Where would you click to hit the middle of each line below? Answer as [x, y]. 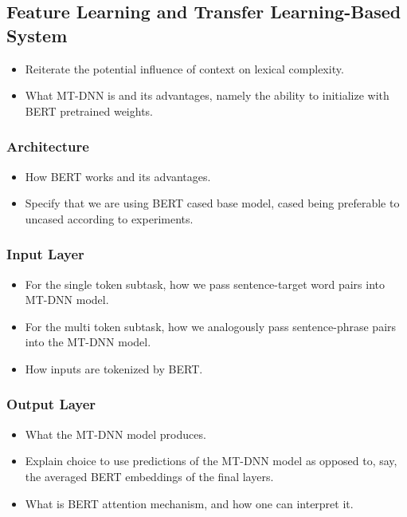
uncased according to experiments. [109, 218]
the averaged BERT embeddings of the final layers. [149, 476]
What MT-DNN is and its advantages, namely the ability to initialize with [207, 95]
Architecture [48, 146]
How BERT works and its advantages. [118, 176]
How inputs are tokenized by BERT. [114, 368]
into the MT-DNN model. [88, 342]
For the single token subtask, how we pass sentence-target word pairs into [205, 284]
